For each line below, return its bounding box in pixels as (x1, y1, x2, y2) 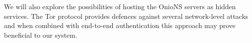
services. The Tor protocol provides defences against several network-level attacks (4, 11, 249, 21)
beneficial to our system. (4, 29, 77, 40)
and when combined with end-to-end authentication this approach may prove (4, 20, 236, 30)
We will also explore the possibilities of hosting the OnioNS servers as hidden (4, 1, 236, 11)
